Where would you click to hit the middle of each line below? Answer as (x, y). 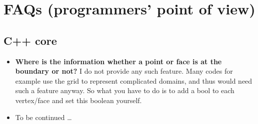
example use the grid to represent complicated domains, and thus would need (134, 80)
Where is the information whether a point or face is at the (118, 61)
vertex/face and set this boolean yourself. (78, 100)
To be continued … (43, 117)
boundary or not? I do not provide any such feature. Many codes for (124, 71)
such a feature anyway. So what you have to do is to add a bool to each (125, 90)
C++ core (30, 40)
